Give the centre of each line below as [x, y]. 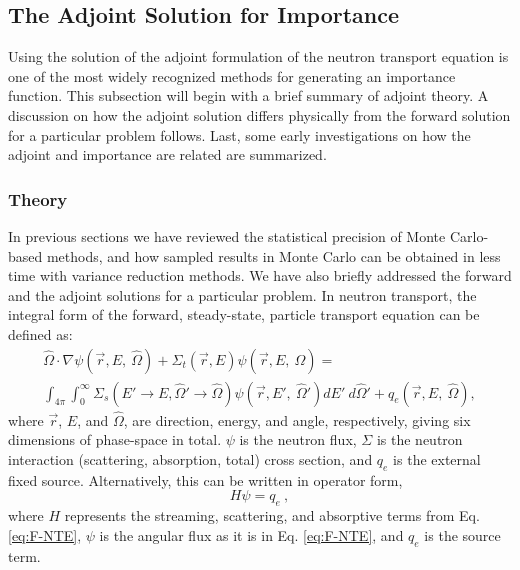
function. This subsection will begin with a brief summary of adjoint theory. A [248, 95]
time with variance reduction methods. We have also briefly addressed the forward [260, 275]
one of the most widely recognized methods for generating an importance [232, 75]
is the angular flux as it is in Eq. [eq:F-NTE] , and [251, 534]
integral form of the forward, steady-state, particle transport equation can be [244, 314]
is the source [462, 534]
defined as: [40, 333]
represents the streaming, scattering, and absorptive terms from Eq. [272, 515]
